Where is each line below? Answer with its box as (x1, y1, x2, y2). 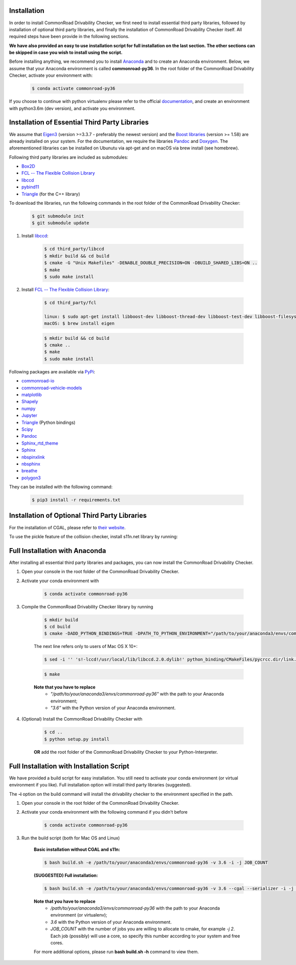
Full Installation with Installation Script (9, 762, 129, 770)
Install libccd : (21, 233, 49, 239)
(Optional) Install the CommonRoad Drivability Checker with (21, 716, 143, 722)
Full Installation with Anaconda (9, 547, 106, 555)
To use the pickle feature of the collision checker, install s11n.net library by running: (9, 533, 178, 539)
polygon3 (21, 475, 41, 481)
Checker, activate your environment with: (9, 72, 93, 79)
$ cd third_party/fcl (44, 300, 97, 305)
